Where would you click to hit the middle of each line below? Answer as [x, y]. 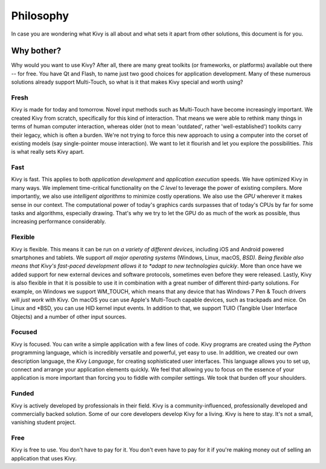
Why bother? [36, 51]
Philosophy [40, 16]
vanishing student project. [44, 423]
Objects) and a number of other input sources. [69, 316]
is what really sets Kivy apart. [48, 152]
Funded [23, 394]
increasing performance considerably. [59, 222]
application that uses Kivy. [44, 458]
